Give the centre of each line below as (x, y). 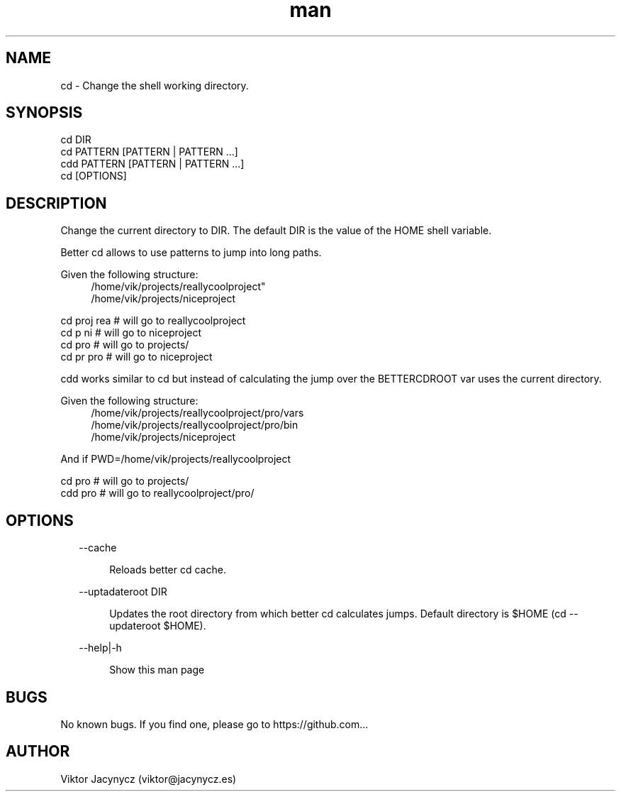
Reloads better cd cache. (168, 570)
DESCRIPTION (56, 203)
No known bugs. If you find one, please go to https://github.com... (214, 724)
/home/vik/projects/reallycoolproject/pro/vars (197, 413)
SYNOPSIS (44, 113)
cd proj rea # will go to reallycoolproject (153, 321)
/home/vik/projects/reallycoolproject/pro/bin (195, 425)
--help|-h (100, 648)
